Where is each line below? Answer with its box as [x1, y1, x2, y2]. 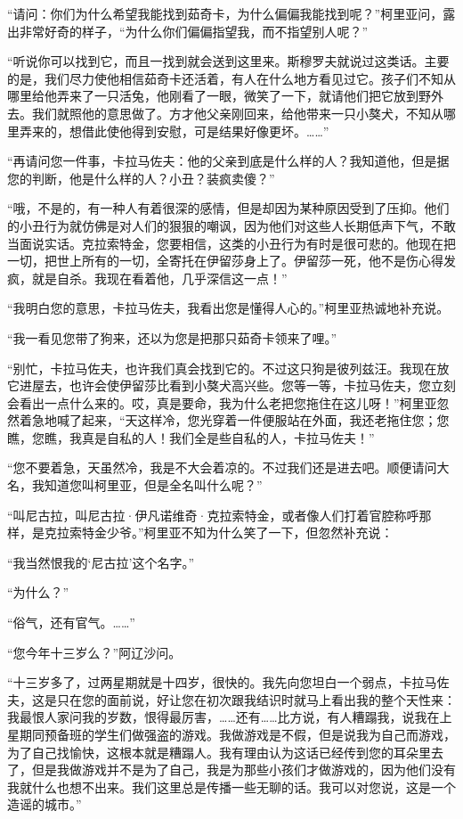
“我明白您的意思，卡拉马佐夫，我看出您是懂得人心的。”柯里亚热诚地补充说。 [7, 299, 450, 317]
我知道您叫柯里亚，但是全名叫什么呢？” [31, 476, 263, 495]
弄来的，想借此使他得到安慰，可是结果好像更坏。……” [19, 121, 329, 140]
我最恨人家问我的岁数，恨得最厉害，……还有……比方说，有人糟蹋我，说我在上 [7, 708, 452, 726]
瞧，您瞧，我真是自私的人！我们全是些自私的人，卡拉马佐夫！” [7, 428, 375, 446]
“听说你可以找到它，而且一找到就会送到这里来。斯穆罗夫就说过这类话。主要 [7, 52, 450, 70]
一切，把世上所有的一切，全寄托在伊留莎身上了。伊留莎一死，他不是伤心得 [7, 251, 443, 270]
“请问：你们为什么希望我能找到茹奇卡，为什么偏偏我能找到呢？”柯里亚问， [7, 4, 443, 22]
